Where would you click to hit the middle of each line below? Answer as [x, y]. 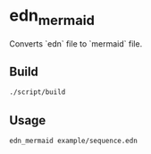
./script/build [38, 92]
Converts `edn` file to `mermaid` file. [76, 43]
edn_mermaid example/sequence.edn [74, 141]
